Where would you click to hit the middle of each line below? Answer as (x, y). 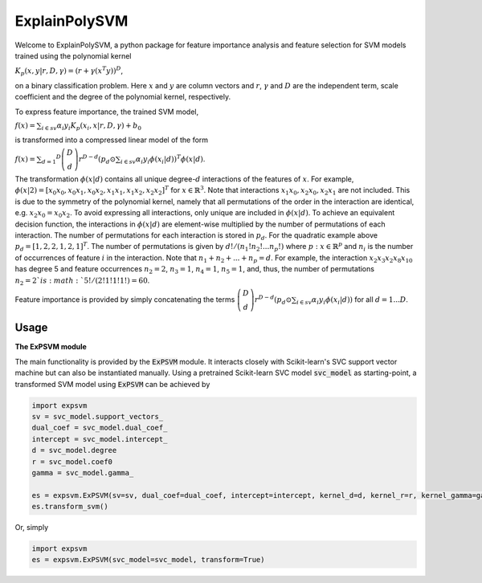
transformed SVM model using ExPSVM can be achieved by (112, 384)
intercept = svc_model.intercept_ (100, 439)
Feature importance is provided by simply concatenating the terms (125, 299)
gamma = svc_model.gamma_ (83, 473)
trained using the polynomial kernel (73, 55)
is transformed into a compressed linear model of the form (112, 140)
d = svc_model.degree (74, 450)
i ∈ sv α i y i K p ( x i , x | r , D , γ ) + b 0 (92, 126)
